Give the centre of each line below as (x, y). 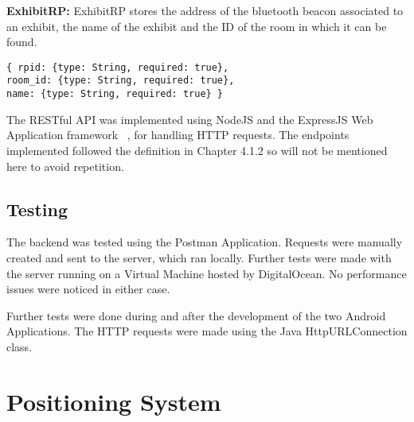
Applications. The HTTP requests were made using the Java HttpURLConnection (207, 331)
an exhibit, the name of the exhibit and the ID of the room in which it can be (197, 26)
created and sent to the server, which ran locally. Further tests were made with (199, 257)
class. (20, 346)
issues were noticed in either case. (88, 289)
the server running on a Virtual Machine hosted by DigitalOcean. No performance (207, 273)
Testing (37, 209)
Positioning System (114, 401)
